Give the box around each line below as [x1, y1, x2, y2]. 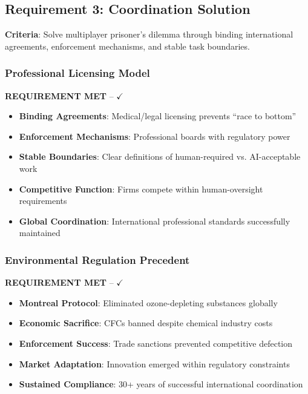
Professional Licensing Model [5, 65, 150, 80]
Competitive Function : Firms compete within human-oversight [19, 182, 263, 195]
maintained [19, 226, 61, 239]
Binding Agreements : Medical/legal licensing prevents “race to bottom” [19, 110, 297, 122]
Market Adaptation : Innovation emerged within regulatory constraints [19, 357, 290, 370]
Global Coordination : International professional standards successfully [19, 214, 290, 227]
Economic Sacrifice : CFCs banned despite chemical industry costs [19, 317, 273, 329]
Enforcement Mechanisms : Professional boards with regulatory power [19, 130, 290, 142]
